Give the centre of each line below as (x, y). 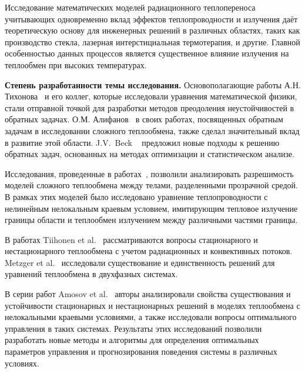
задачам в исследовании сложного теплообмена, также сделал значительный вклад (152, 130)
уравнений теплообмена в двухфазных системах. (91, 274)
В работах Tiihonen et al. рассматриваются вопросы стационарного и (131, 239)
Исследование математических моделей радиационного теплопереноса (130, 7)
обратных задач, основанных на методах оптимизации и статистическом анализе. (150, 154)
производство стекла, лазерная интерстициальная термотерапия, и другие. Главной (152, 41)
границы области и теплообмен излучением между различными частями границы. (151, 220)
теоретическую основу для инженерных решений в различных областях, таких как (152, 30)
